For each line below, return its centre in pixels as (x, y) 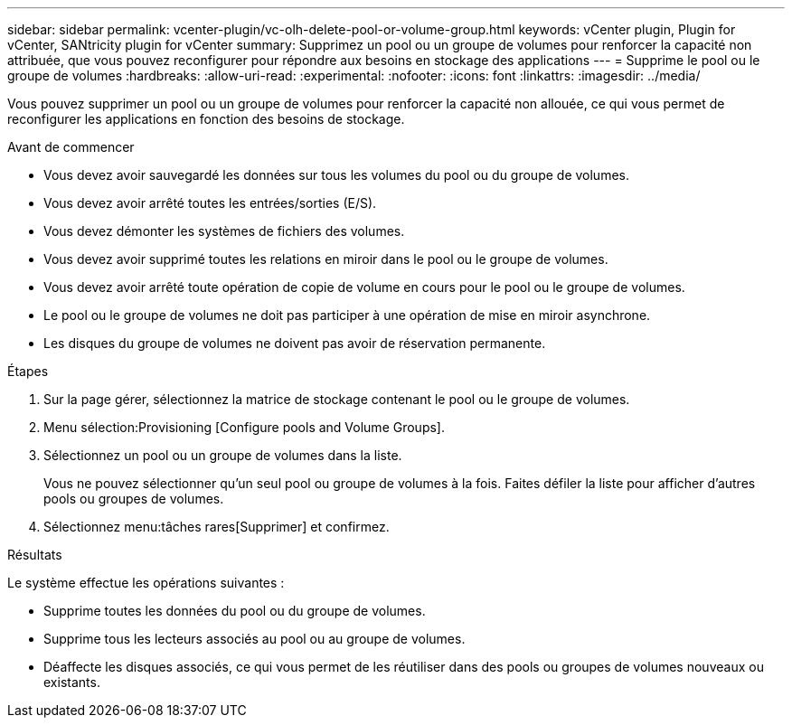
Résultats (35, 555)
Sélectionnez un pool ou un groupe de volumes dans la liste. (223, 455)
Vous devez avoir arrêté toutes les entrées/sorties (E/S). (210, 203)
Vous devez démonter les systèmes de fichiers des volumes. (224, 231)
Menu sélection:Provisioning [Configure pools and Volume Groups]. (244, 427)
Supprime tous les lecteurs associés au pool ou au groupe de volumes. (255, 639)
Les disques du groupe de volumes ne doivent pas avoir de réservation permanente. (295, 343)
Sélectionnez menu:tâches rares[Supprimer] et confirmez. (217, 527)
